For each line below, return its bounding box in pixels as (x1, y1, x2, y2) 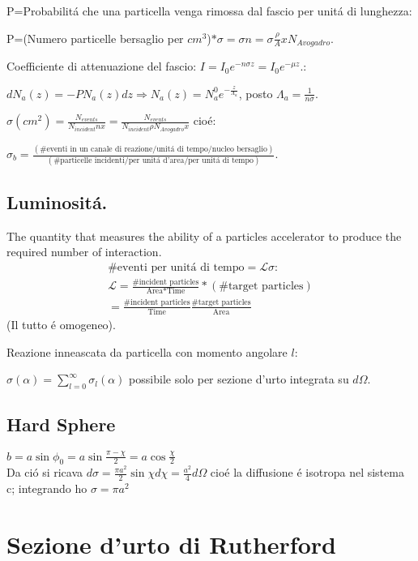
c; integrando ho (6, 480, 87, 497)
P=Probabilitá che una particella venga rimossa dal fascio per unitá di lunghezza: (6, 2, 412, 19)
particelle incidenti (60, 156, 125, 165)
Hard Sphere (6, 412, 116, 437)
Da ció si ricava (6, 464, 83, 481)
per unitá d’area (128, 156, 185, 165)
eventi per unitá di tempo (117, 261, 245, 273)
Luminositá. (6, 189, 108, 214)
